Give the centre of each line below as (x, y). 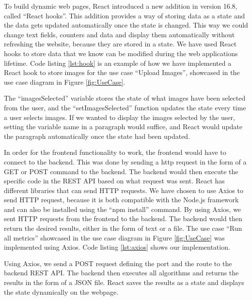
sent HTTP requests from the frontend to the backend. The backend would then (123, 218)
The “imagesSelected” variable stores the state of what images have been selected (125, 98)
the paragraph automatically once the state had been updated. (97, 136)
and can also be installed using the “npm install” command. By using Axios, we (123, 209)
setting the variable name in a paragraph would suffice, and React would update (123, 127)
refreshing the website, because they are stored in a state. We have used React (120, 44)
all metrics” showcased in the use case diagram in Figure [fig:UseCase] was (114, 237)
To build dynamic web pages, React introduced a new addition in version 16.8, (121, 6)
